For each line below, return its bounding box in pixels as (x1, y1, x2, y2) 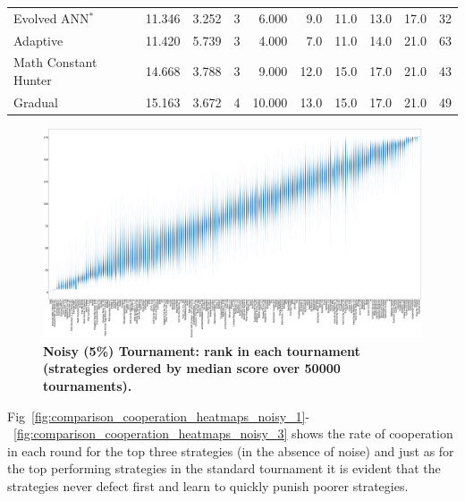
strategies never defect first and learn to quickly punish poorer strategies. (7, 476, 409, 495)
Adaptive (13, 30, 63, 49)
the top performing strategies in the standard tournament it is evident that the (7, 459, 441, 478)
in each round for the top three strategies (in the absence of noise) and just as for (7, 441, 454, 460)
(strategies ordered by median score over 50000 (43, 359, 341, 378)
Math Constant (13, 53, 97, 72)
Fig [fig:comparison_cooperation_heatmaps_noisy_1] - (7, 406, 310, 425)
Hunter (13, 71, 52, 89)
